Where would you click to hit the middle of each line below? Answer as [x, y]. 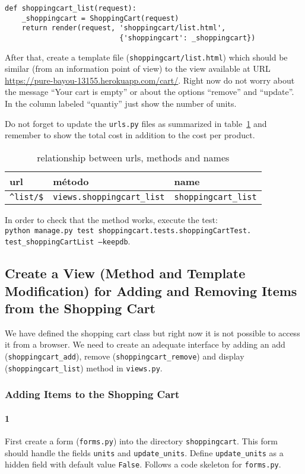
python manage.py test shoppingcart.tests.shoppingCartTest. [128, 230]
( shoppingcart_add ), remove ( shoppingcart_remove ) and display [125, 356]
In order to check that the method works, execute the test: [111, 219]
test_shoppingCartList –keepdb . [68, 241]
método [71, 181]
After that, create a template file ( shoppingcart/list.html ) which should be [146, 57]
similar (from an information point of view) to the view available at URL [138, 69]
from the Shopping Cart [80, 308]
